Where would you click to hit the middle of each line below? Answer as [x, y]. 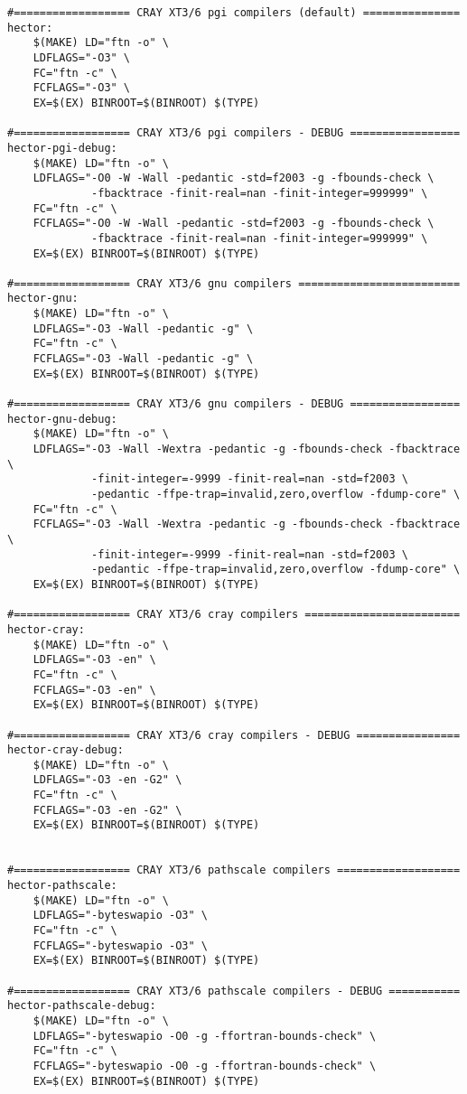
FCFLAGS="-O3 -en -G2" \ [107, 810]
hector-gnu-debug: [62, 419]
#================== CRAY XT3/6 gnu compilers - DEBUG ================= [234, 404]
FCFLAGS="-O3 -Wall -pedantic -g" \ [143, 359]
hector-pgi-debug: [62, 148]
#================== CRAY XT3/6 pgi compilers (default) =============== [234, 13]
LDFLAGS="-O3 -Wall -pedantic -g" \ [143, 328]
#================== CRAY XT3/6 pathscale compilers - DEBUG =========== [234, 991]
